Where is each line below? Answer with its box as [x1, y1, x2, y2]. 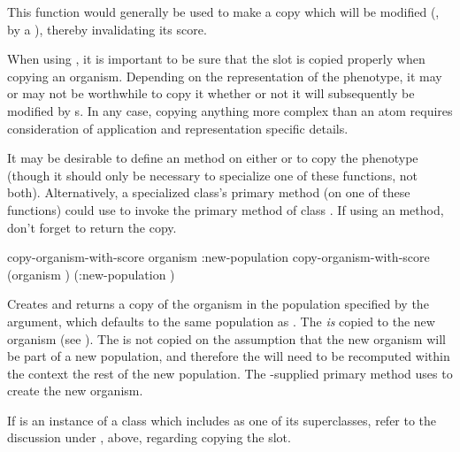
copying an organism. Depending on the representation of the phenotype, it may [7, 66, 442, 85]
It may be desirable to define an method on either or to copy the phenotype [7, 149, 418, 167]
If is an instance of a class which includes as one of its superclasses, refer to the [7, 410, 437, 429]
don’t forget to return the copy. [7, 218, 177, 236]
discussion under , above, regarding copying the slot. [7, 428, 291, 447]
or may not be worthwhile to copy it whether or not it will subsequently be [7, 84, 415, 103]
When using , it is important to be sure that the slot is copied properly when [7, 50, 425, 68]
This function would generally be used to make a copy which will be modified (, [7, 3, 440, 20]
